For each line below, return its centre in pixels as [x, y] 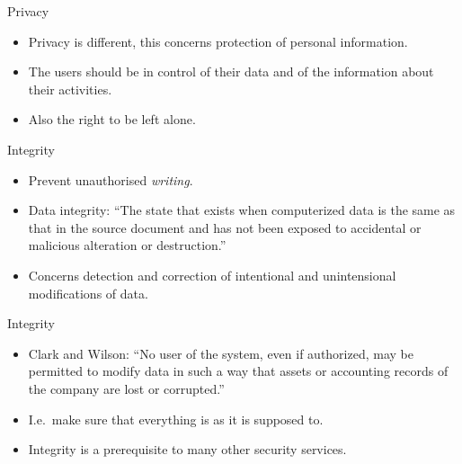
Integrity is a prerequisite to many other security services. [187, 449]
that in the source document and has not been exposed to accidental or [225, 227]
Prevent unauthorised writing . [111, 179]
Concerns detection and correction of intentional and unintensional [212, 275]
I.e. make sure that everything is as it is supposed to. [176, 419]
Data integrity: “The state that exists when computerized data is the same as [242, 210]
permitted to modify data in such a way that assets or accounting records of [238, 371]
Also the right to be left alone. [112, 119]
